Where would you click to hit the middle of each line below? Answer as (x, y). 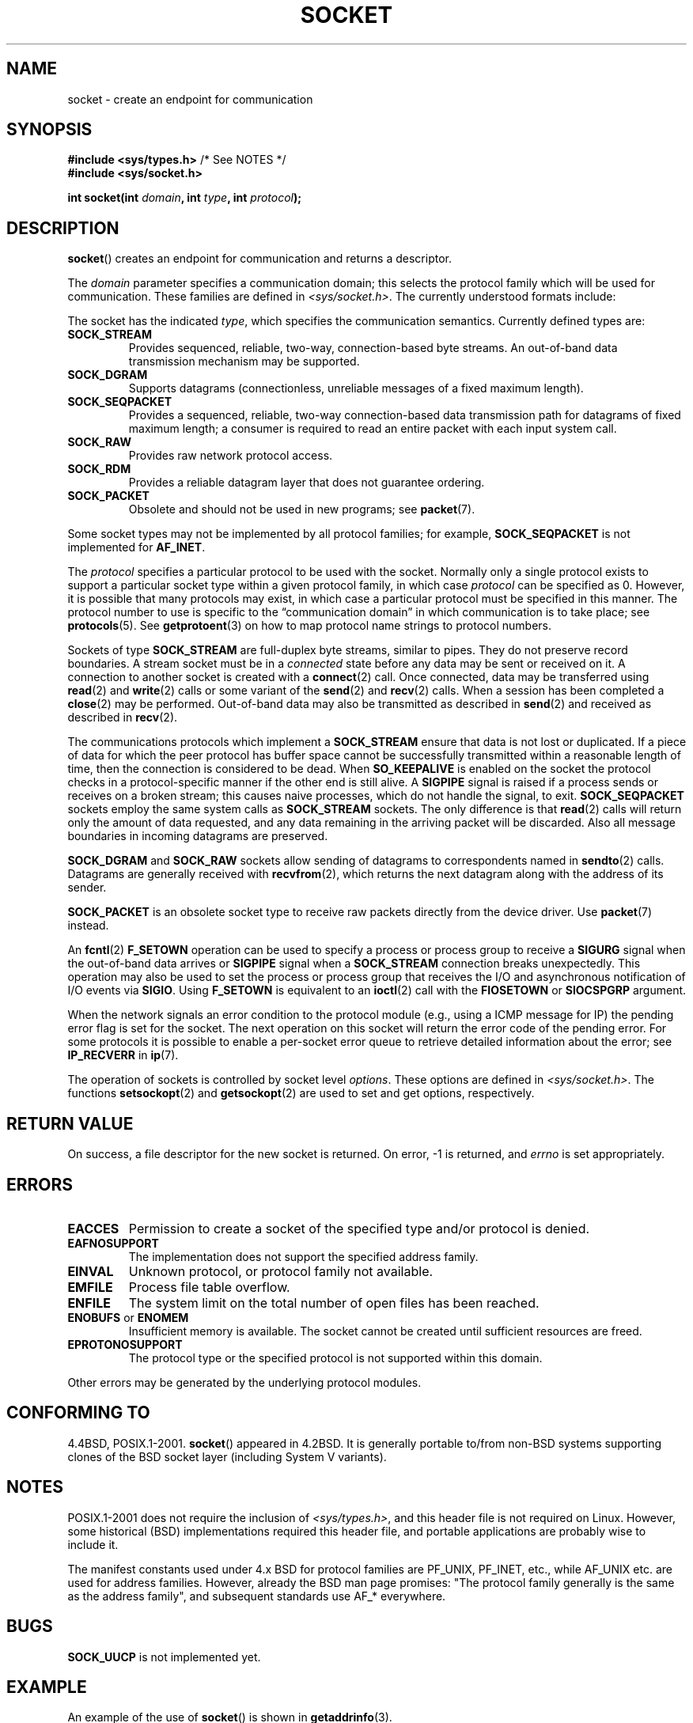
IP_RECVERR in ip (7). (123, 1055)
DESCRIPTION (63, 228)
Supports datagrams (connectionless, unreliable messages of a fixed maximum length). (356, 388)
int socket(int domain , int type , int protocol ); (185, 198)
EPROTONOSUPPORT (125, 1344)
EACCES (93, 1228)
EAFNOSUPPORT (113, 1243)
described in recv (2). (123, 718)
